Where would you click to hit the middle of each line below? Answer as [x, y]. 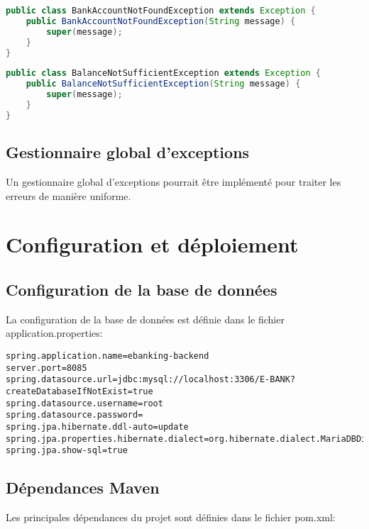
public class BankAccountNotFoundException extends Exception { [161, 11]
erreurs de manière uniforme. [68, 195]
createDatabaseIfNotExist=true [79, 391]
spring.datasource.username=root [84, 403]
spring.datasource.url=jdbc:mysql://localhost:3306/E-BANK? [151, 380]
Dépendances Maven [83, 488]
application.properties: [54, 333]
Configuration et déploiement [152, 244]
